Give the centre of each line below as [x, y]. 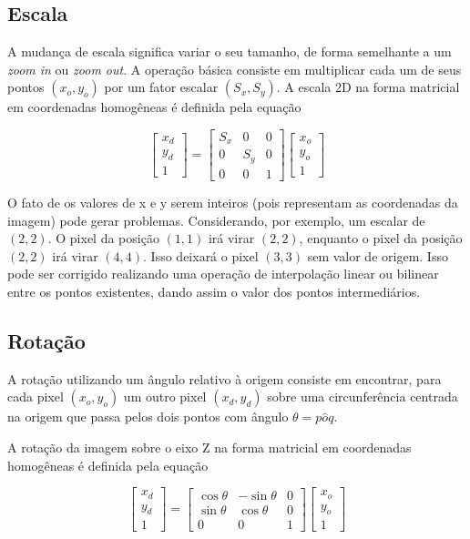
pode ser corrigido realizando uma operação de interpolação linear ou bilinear [223, 274]
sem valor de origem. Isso [378, 255]
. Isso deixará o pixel [201, 255]
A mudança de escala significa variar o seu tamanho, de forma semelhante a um [230, 51]
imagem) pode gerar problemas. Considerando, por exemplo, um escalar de [216, 220]
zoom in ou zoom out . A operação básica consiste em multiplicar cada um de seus [235, 69]
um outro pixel [165, 397]
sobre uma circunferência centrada [363, 397]
